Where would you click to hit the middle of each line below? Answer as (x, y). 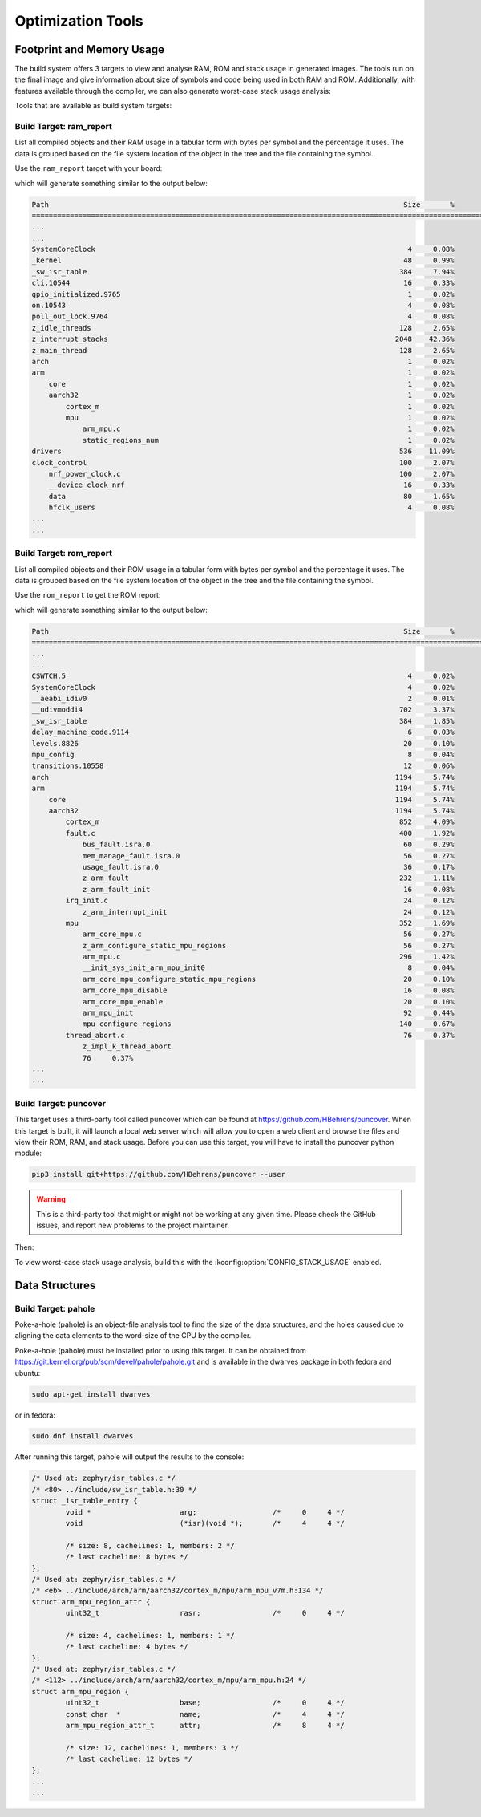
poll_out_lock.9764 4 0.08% (243, 316)
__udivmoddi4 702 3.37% (243, 710)
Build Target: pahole (55, 1308)
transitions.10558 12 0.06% (243, 766)
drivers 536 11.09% (243, 452)
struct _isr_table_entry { (85, 1501)
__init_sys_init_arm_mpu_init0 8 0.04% (268, 968)
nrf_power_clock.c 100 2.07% (251, 474)
